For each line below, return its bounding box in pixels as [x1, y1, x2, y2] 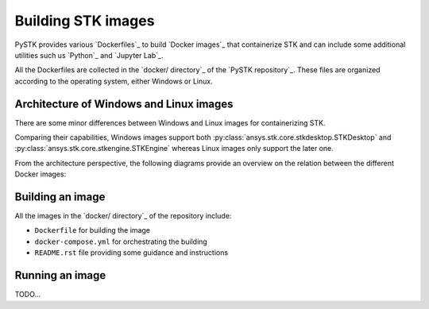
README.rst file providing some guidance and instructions [34, 248, 229, 257]
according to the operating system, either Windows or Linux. [14, 76, 214, 86]
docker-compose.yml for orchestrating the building [34, 237, 208, 246]
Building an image [14, 191, 106, 203]
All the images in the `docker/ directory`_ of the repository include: [14, 211, 232, 221]
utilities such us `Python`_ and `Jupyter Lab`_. [14, 50, 164, 60]
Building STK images [14, 12, 155, 29]
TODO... [14, 290, 41, 299]
